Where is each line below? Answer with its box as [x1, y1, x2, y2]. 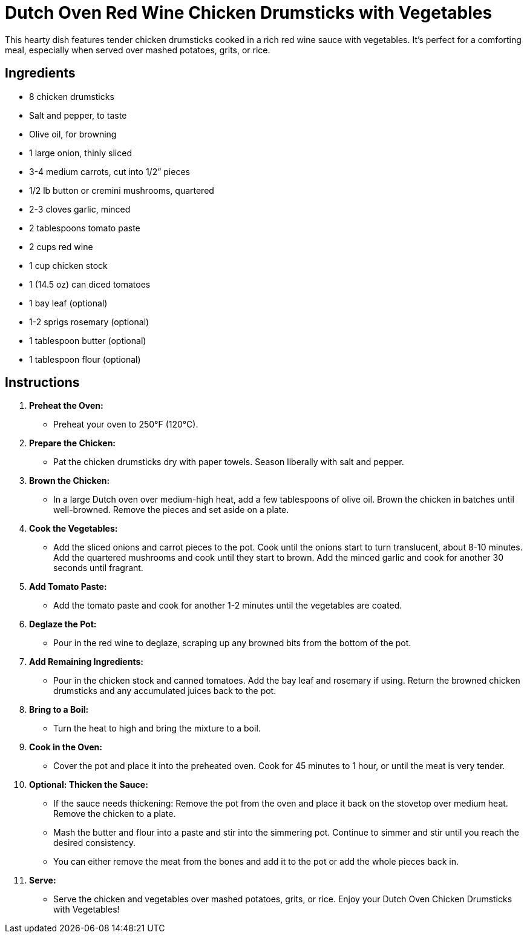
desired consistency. [53, 837, 136, 848]
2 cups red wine [29, 241, 93, 252]
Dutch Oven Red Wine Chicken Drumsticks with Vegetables [5, 2, 493, 23]
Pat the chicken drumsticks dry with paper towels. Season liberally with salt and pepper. [53, 457, 404, 467]
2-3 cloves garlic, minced [29, 203, 131, 214]
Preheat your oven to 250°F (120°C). [53, 419, 198, 430]
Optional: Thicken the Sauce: [29, 779, 148, 790]
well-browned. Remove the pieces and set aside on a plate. [53, 504, 289, 515]
